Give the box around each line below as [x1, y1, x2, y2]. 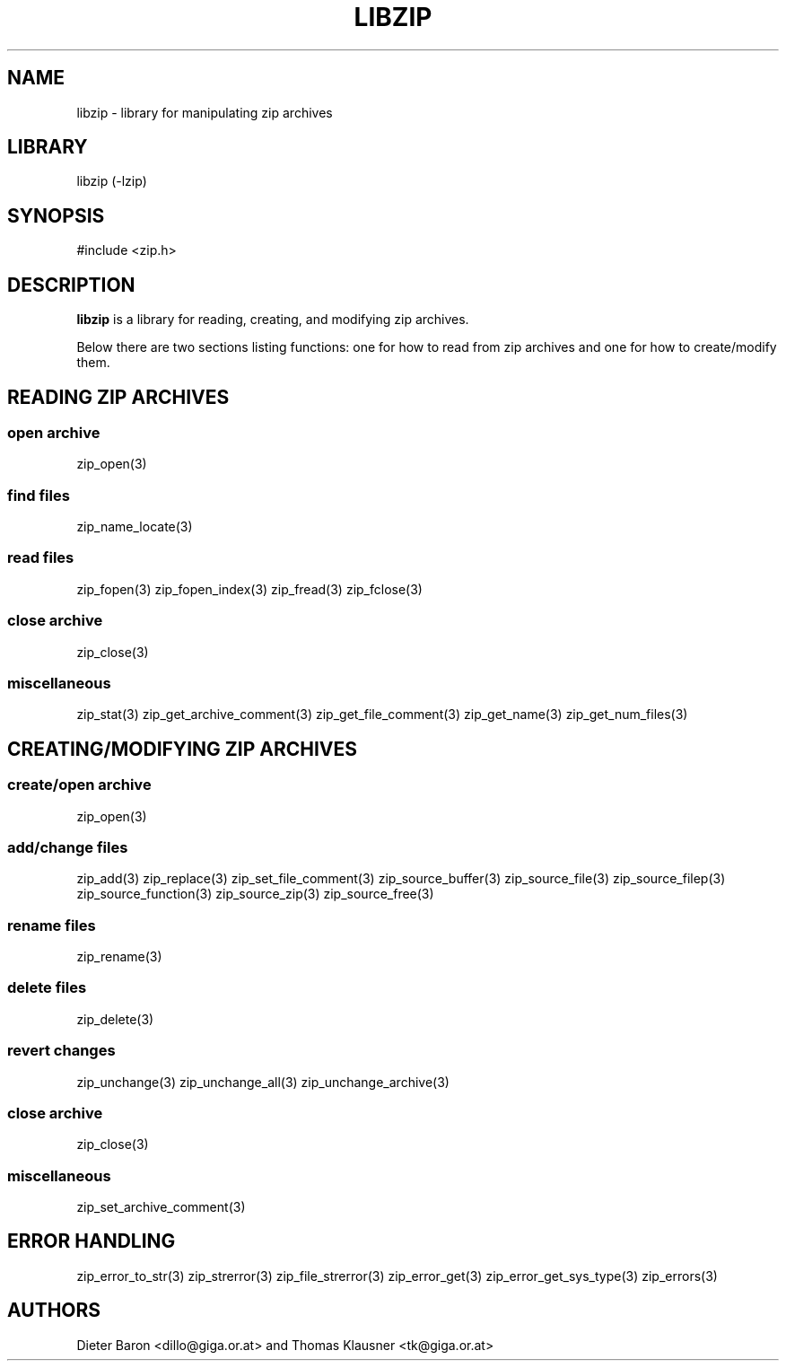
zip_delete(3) [76, 1011, 154, 1027]
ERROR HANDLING [7, 1230, 176, 1253]
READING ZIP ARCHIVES [7, 385, 230, 408]
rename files [7, 916, 96, 934]
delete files [7, 978, 87, 997]
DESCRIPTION [7, 273, 135, 296]
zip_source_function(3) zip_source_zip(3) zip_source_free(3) [76, 886, 434, 902]
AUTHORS [7, 1299, 101, 1322]
